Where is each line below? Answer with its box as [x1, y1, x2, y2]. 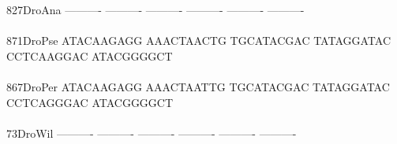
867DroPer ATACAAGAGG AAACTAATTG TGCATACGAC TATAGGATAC [6, 78, 390, 94]
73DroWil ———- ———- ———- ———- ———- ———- [6, 124, 297, 141]
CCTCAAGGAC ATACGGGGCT [6, 47, 173, 64]
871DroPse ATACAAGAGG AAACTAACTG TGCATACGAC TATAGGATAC [6, 32, 391, 49]
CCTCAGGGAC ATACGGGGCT [6, 94, 174, 110]
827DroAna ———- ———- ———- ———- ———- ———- [6, 2, 305, 17]
